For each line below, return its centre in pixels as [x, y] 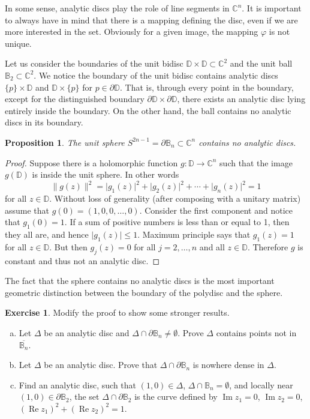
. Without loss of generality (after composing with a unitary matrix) [175, 198]
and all [212, 246]
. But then [68, 246]
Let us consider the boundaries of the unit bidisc [94, 63]
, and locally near [261, 384]
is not [279, 32]
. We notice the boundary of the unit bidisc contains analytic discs [156, 75]
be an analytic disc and [87, 332]
